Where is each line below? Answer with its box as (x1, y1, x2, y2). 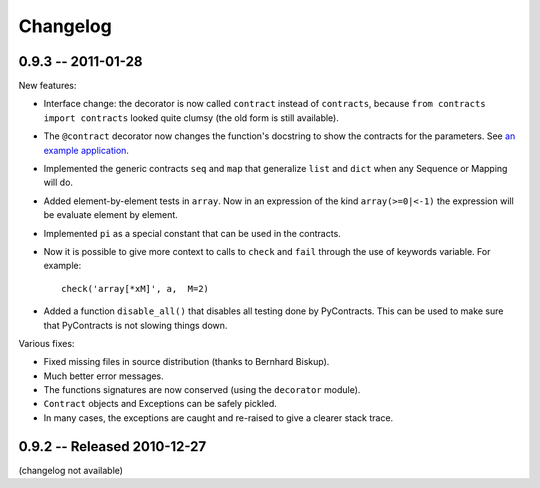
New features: (18, 80, 77, 92)
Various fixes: (18, 337, 75, 349)
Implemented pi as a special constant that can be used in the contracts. (43, 227, 342, 239)
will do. (43, 176, 74, 189)
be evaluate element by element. (43, 209, 179, 221)
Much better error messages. (43, 370, 164, 382)
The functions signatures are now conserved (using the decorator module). (43, 384, 361, 396)
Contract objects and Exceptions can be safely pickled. (43, 398, 277, 410)
